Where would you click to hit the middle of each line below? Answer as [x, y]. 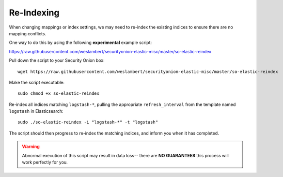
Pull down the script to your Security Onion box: [57, 60]
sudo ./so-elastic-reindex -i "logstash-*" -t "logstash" [88, 122]
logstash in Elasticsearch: [36, 111]
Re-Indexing [34, 13]
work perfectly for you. [45, 162]
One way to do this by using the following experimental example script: [80, 43]
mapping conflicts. [27, 33]
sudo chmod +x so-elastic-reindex [58, 94]
